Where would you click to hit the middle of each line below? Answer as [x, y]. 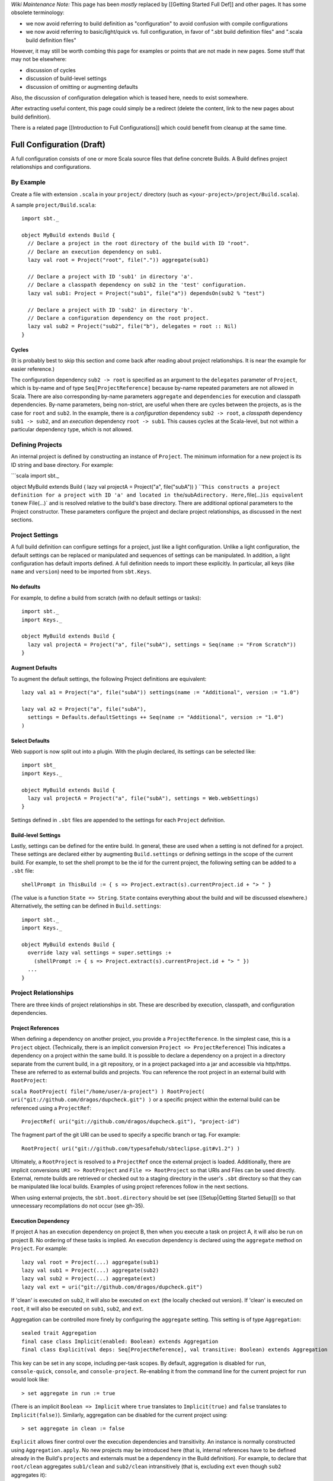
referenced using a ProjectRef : [51, 1108]
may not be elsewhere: [39, 59]
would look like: [30, 1380]
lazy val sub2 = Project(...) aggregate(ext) [89, 1279]
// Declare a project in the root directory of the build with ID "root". [139, 243]
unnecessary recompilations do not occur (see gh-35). [78, 1206]
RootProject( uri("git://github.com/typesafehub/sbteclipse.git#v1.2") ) [131, 1148]
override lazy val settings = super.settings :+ [100, 953]
